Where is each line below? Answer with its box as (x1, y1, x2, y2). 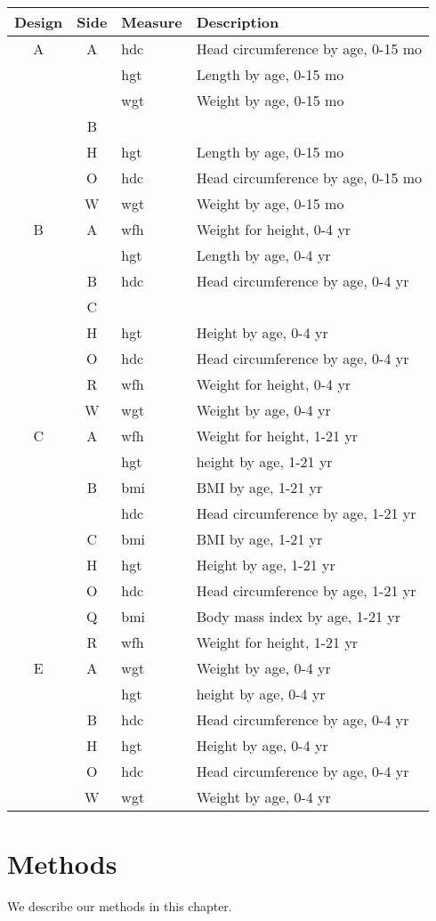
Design (14, 12, 63, 32)
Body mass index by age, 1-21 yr (196, 606, 400, 626)
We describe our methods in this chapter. (7, 897, 232, 916)
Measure (121, 12, 182, 32)
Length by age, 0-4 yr (196, 245, 331, 265)
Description (196, 12, 279, 32)
